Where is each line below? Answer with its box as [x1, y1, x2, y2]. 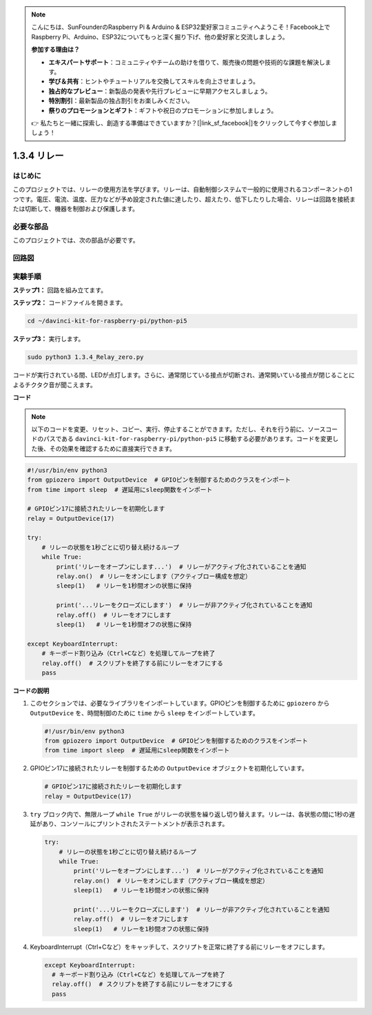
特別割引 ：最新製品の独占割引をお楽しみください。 [48, 96, 194, 105]
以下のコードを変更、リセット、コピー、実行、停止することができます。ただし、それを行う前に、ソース [31, 424, 327, 433]
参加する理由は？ [31, 45, 80, 54]
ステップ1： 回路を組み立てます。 [12, 286, 107, 294]
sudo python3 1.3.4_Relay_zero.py [27, 353, 144, 361]
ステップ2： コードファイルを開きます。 [12, 298, 127, 307]
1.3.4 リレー [12, 150, 64, 162]
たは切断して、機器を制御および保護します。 [12, 205, 139, 213]
